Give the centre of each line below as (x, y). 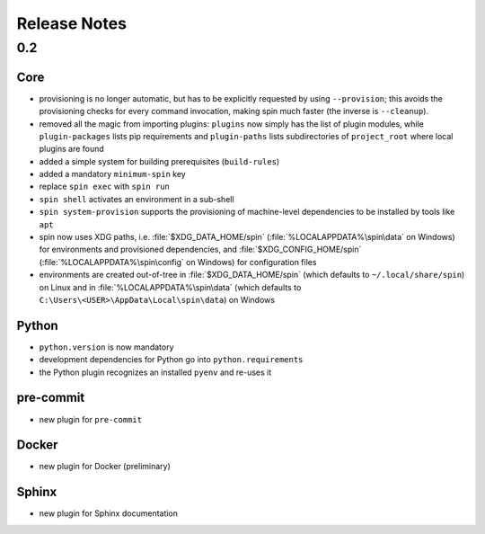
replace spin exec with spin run (105, 187)
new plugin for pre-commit (91, 419)
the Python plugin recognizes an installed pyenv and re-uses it (155, 372)
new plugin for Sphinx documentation (109, 513)
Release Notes (72, 23)
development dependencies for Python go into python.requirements (171, 360)
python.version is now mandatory (106, 347)
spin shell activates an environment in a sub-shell (137, 199)
